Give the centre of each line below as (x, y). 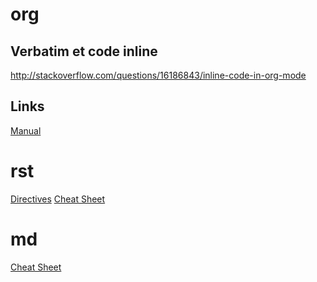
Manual (26, 130)
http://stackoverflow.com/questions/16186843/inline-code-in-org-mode (158, 75)
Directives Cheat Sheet (58, 199)
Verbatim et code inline (84, 51)
